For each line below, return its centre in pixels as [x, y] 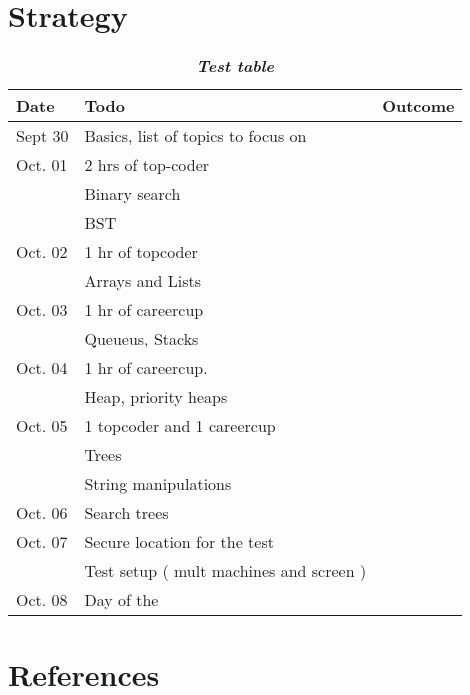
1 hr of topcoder [141, 252]
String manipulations [158, 484]
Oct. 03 [42, 310]
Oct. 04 [42, 368]
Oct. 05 [42, 426]
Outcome [418, 106]
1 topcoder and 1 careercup [180, 426]
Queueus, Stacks [141, 339]
